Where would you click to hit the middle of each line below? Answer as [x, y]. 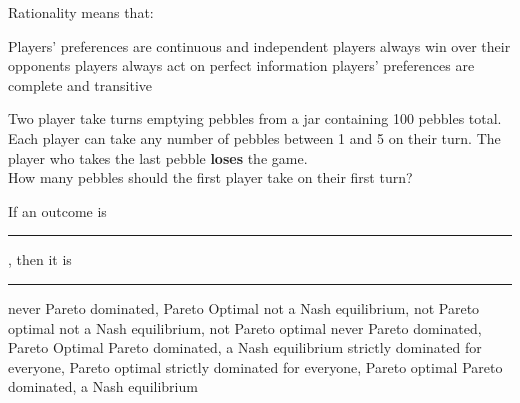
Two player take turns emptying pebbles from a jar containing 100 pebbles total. [255, 118]
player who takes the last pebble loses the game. [158, 157]
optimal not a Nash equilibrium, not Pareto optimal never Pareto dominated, [245, 327]
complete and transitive [80, 84]
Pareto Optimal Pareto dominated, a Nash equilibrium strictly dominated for [245, 347]
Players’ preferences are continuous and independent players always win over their [259, 45]
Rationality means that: [81, 12]
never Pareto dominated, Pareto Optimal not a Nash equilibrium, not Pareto [244, 307]
